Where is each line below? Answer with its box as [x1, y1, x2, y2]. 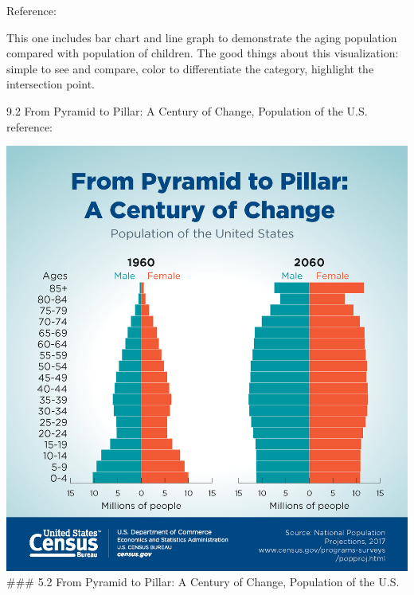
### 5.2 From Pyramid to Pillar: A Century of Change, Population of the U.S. [6, 573, 400, 590]
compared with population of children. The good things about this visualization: [6, 45, 399, 61]
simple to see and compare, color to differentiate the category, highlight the [6, 60, 374, 76]
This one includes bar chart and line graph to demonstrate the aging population [6, 29, 397, 45]
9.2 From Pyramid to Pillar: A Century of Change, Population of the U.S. [6, 102, 368, 119]
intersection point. [6, 76, 95, 92]
